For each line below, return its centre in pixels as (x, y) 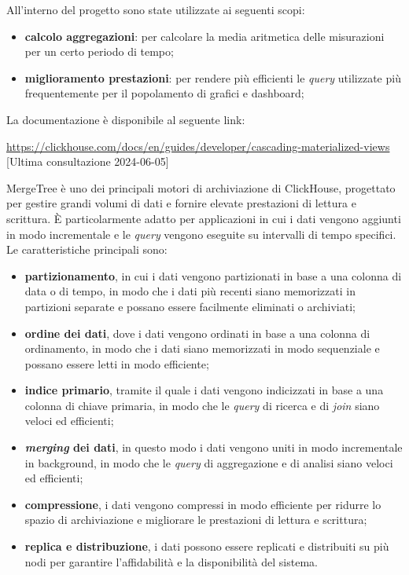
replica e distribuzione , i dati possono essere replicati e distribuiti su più (207, 546)
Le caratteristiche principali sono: (87, 249)
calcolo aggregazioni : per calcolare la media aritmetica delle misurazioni (204, 36)
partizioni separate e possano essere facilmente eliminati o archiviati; (190, 306)
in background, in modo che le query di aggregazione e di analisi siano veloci (209, 462)
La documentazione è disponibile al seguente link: (126, 119)
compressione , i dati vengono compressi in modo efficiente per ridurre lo (203, 504)
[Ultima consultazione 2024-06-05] (88, 161)
